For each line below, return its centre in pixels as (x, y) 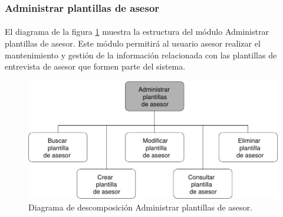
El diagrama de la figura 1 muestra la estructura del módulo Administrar (137, 32)
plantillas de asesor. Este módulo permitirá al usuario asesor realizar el (133, 43)
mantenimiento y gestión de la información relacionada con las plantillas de (141, 55)
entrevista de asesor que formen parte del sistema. (95, 66)
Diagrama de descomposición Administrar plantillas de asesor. (140, 207)
